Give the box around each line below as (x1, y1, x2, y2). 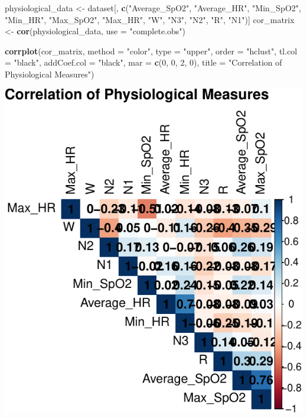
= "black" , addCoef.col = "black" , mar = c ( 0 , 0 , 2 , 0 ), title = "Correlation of (5, 56, 282, 69)
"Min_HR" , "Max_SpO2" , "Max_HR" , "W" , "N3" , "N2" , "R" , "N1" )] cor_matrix (5, 13, 295, 25)
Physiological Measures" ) (5, 67, 94, 80)
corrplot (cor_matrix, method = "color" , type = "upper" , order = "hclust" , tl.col (5, 44, 298, 57)
